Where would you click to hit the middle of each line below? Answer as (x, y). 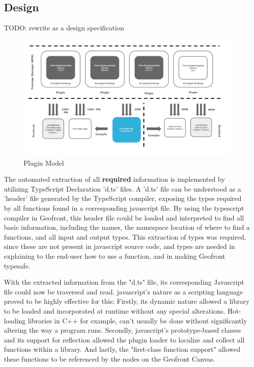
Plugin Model (44, 162)
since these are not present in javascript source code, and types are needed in (119, 246)
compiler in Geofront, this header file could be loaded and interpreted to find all (124, 217)
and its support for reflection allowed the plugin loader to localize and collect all (124, 339)
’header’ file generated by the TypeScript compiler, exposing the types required (123, 198)
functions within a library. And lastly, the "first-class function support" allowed (122, 349)
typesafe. (17, 265)
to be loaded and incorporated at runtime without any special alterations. (115, 310)
